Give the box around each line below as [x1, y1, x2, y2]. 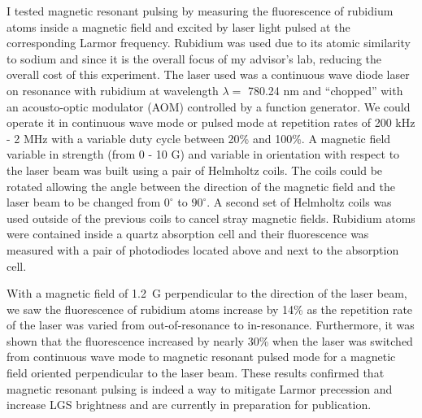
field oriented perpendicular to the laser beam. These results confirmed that [7, 364, 385, 381]
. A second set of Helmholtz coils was [207, 194, 392, 211]
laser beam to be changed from [7, 194, 161, 211]
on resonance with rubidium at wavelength [7, 81, 219, 98]
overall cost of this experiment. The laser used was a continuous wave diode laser [7, 66, 410, 83]
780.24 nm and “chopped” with [247, 81, 403, 98]
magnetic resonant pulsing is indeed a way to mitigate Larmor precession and [7, 380, 393, 397]
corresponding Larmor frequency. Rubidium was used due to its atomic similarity [7, 34, 411, 51]
